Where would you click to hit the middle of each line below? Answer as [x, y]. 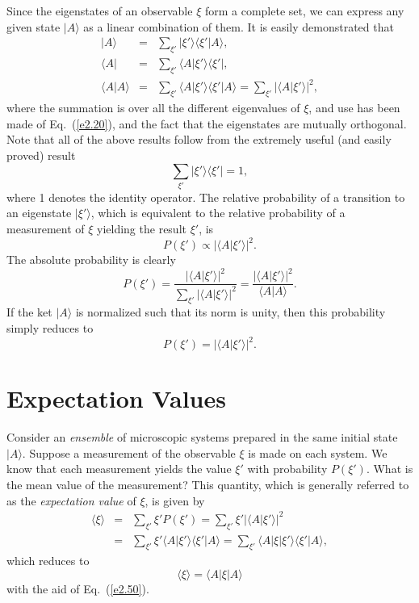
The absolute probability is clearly [91, 260]
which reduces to [48, 561]
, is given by [175, 500]
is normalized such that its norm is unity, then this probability [230, 312]
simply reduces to [50, 328]
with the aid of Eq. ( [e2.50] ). [78, 588]
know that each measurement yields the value [119, 469]
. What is [390, 469]
